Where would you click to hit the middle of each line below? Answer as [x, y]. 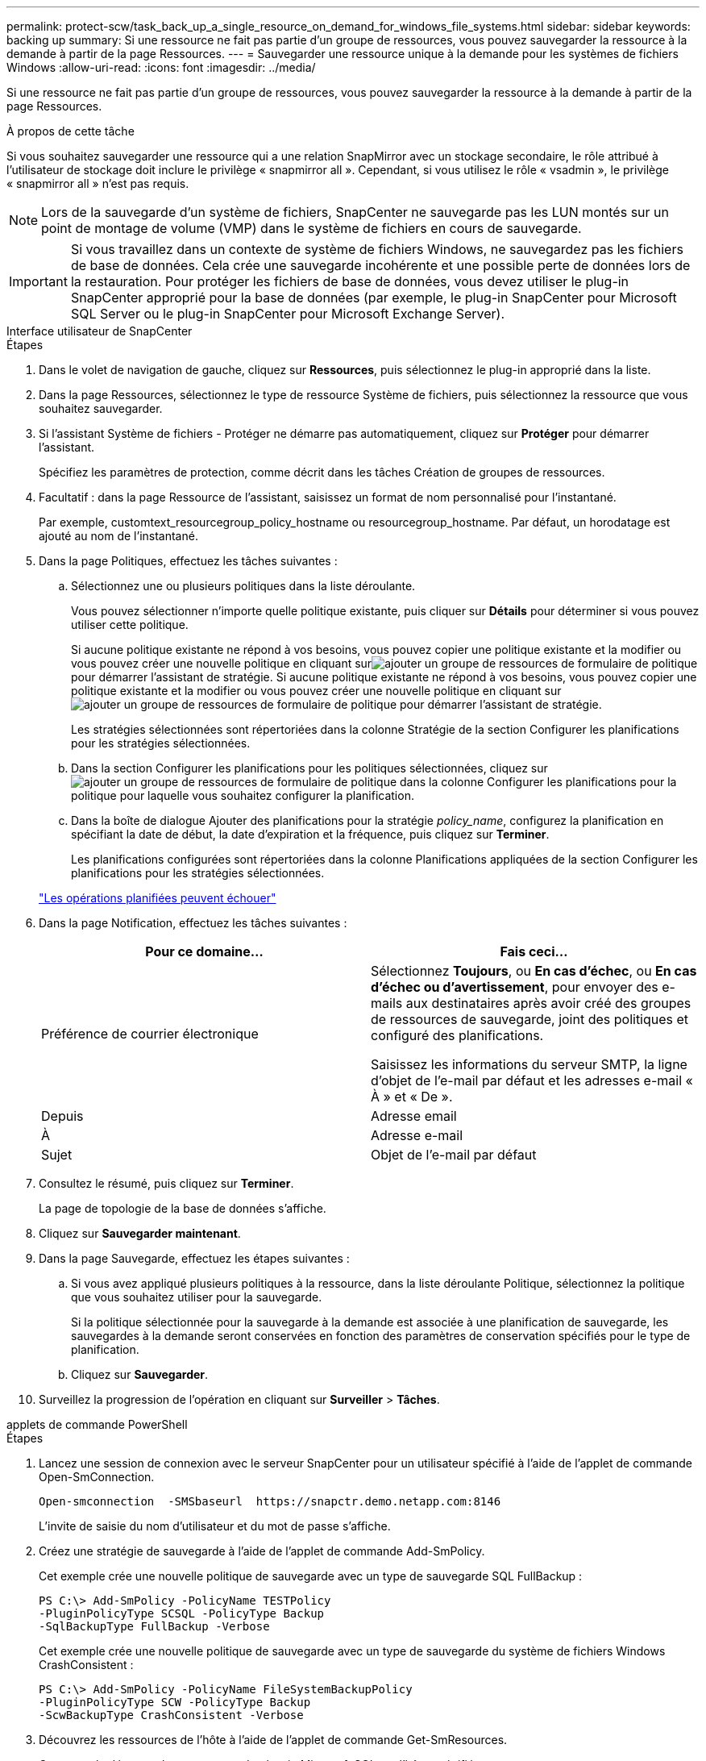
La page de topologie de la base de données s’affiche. [183, 1208]
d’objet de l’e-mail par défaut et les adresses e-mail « [532, 1080]
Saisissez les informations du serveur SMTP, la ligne [529, 1064]
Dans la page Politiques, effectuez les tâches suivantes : [188, 561]
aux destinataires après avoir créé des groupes [548, 1003]
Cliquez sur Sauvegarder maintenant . [140, 1233]
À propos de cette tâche [71, 131]
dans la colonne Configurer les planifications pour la [538, 782]
